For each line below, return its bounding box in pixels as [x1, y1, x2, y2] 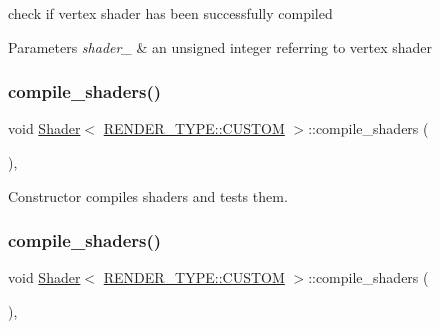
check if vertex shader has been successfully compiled [8, 3, 333, 23]
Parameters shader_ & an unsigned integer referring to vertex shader [8, 36, 433, 57]
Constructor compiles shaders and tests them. [8, 185, 288, 206]
